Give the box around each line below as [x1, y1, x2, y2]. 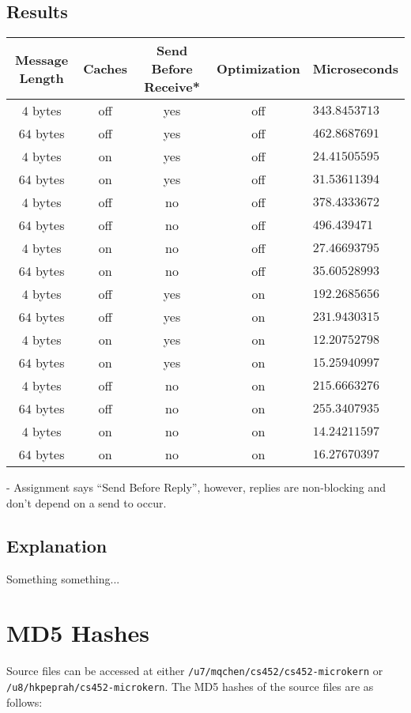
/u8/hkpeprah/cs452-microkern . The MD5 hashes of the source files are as [6, 677, 374, 694]
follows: [6, 693, 43, 710]
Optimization [217, 59, 300, 78]
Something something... [6, 570, 120, 587]
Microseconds [312, 59, 398, 78]
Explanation [6, 533, 107, 557]
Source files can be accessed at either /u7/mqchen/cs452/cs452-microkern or [6, 662, 383, 679]
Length [19, 68, 64, 87]
